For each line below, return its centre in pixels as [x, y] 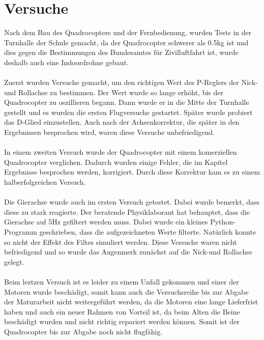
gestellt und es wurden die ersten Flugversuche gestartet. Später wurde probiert [128, 112]
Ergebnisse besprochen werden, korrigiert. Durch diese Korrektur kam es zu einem [132, 172]
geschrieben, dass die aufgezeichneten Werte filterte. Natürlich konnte [148, 232]
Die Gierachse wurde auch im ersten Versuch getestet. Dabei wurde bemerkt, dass [132, 202]
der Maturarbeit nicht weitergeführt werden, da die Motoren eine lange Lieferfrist [131, 302]
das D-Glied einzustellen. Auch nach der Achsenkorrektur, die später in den [122, 122]
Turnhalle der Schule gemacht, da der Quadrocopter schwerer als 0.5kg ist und [126, 42]
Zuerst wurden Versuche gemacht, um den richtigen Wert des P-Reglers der [122, 82]
